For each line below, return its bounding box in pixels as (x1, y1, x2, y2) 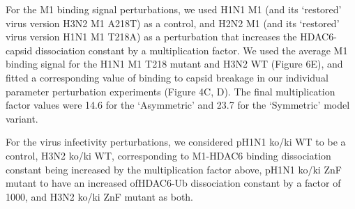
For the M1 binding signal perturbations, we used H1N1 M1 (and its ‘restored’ (6, 2, 342, 16)
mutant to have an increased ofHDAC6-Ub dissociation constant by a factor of (6, 176, 341, 190)
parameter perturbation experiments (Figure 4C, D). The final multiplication (6, 84, 335, 98)
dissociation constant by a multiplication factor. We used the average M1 (35, 42, 348, 57)
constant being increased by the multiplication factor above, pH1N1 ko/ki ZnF (6, 162, 342, 176)
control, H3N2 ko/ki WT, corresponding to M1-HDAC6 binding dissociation (6, 148, 331, 162)
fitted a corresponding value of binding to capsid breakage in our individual (6, 70, 328, 84)
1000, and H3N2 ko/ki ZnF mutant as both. (6, 189, 194, 203)
